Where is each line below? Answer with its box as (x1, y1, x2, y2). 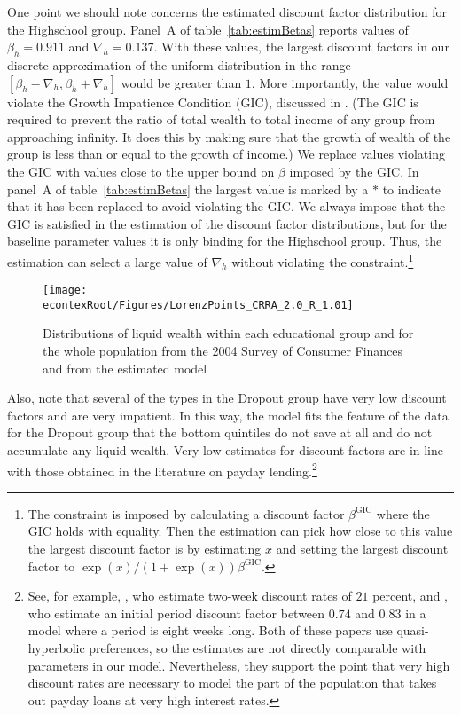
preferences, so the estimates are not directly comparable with (89, 639, 426, 657)
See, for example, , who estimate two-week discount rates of (27, 586, 352, 605)
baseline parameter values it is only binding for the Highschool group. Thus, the (7, 232, 442, 250)
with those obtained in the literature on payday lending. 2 (7, 459, 317, 480)
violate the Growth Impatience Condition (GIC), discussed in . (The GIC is (7, 92, 418, 111)
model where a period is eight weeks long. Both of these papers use (27, 621, 393, 640)
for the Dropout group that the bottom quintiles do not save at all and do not (7, 423, 433, 442)
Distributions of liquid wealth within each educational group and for (43, 324, 414, 342)
